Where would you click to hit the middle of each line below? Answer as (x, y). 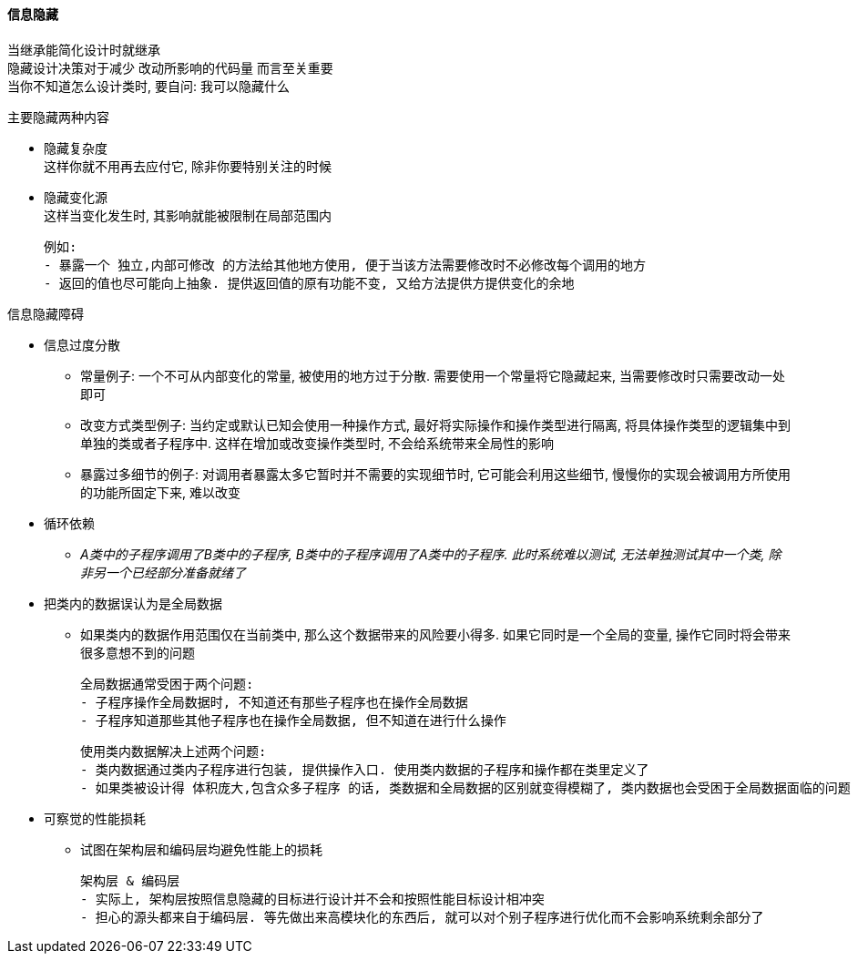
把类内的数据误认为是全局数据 (133, 603)
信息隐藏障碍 (46, 313)
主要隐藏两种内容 (58, 117)
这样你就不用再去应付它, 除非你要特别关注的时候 (188, 166)
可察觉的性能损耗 (95, 818)
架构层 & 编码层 (130, 880)
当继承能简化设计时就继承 (84, 49)
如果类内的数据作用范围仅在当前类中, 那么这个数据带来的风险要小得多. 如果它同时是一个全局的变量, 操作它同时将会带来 (435, 634)
